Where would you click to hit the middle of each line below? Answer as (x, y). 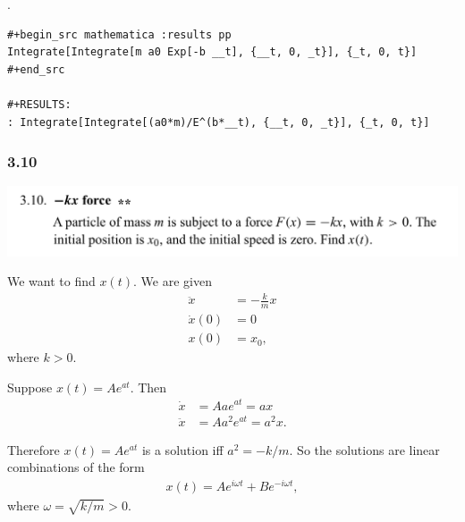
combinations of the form (76, 467)
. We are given (173, 281)
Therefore (34, 449)
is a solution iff (182, 449)
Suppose (30, 387)
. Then (148, 387)
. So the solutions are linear (364, 449)
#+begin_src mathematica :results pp (119, 34)
